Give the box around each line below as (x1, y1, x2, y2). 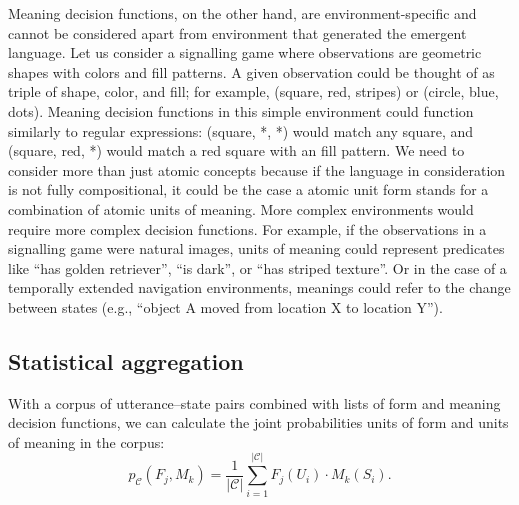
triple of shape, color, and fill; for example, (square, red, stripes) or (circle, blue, (8, 81, 499, 102)
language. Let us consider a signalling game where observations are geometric (8, 42, 482, 63)
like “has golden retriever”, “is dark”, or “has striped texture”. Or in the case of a (8, 257, 507, 278)
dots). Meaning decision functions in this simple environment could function (8, 100, 474, 121)
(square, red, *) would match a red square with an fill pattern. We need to (8, 140, 465, 161)
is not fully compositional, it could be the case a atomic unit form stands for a (8, 179, 489, 200)
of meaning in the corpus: (8, 431, 165, 452)
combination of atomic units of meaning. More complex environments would (8, 198, 474, 219)
